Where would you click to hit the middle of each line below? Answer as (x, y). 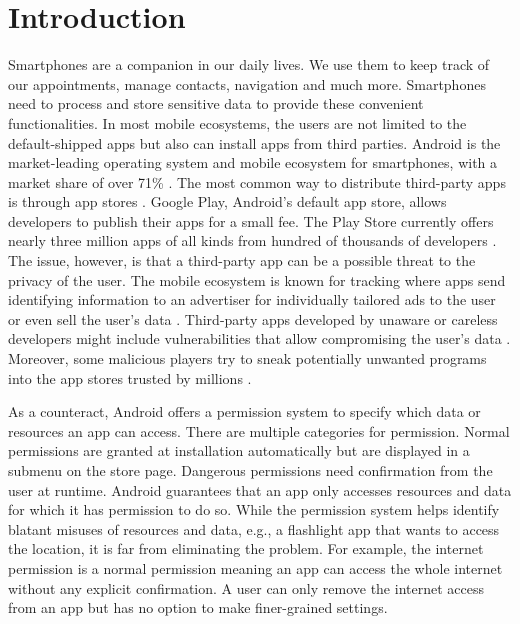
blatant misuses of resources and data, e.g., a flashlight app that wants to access (254, 528)
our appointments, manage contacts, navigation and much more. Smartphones (247, 83)
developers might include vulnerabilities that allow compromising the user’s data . (259, 338)
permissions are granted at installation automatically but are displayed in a (239, 450)
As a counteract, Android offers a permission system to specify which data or (244, 411)
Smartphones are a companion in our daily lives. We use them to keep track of (249, 64)
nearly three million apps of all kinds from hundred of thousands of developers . (252, 240)
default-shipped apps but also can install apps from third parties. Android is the (254, 142)
